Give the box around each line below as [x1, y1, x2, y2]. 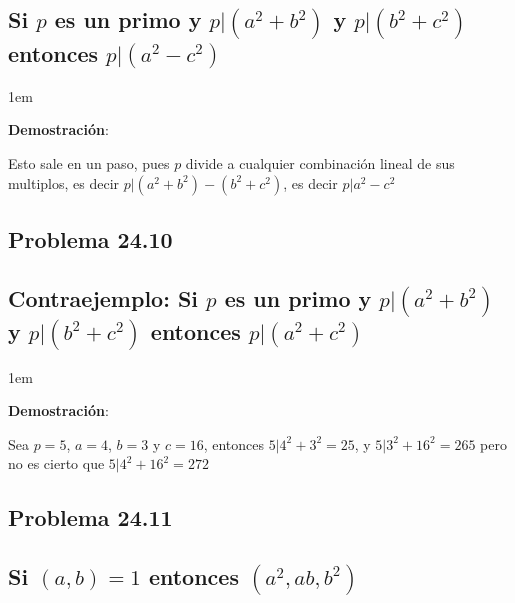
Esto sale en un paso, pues [8, 153, 170, 173]
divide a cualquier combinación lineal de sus [185, 153, 455, 173]
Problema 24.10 [8, 223, 173, 254]
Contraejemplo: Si [8, 282, 199, 313]
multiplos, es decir [8, 172, 120, 193]
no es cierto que [8, 453, 105, 474]
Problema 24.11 [8, 502, 173, 533]
